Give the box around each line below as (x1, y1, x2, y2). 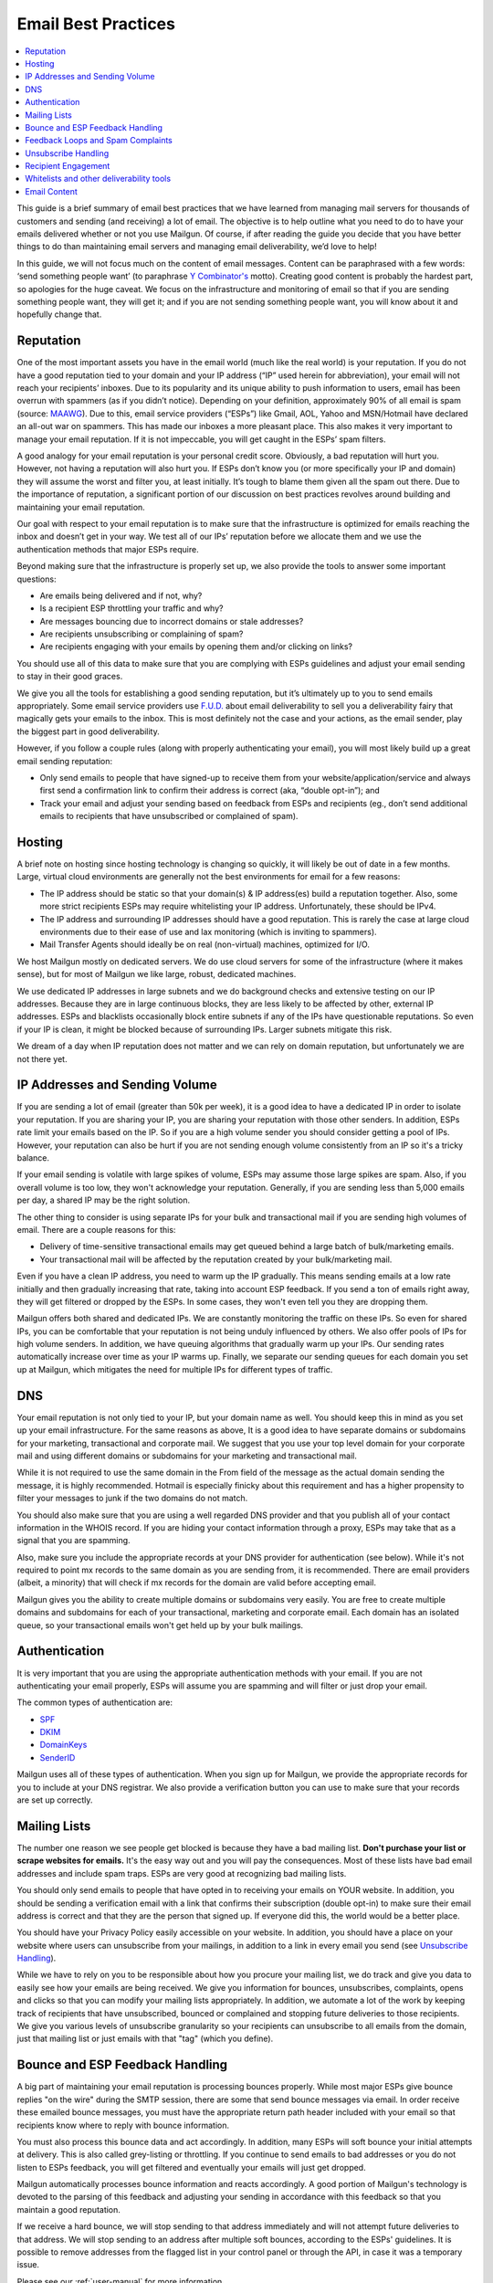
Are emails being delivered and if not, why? (39, 590, 203, 601)
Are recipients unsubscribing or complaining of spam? (39, 628, 244, 639)
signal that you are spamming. (16, 1535, 131, 1546)
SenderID (39, 1752, 76, 1762)
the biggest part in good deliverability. (16, 726, 160, 737)
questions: (16, 573, 57, 584)
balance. (16, 1152, 50, 1163)
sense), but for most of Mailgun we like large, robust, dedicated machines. (16, 969, 297, 980)
